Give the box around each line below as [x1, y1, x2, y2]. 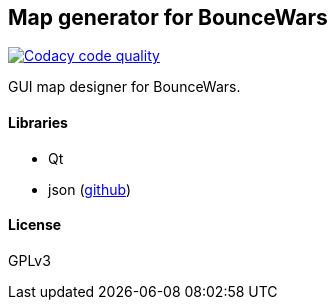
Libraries [8, 114, 68, 132]
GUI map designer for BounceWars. [8, 78, 241, 96]
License [8, 216, 62, 234]
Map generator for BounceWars [8, 5, 328, 30]
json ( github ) [48, 180, 131, 198]
